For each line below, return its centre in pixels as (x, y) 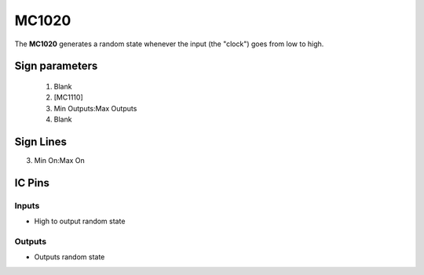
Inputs (27, 205)
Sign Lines (40, 141)
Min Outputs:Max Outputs (95, 108)
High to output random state (80, 221)
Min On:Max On (60, 161)
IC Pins (32, 183)
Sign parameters (56, 66)
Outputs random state (69, 257)
